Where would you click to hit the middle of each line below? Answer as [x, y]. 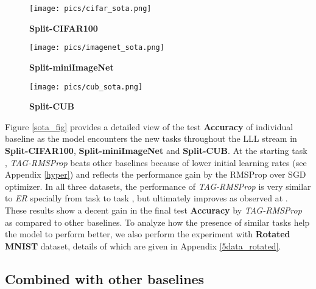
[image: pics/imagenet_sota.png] [97, 48]
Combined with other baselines [105, 278]
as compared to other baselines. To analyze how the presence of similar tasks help [157, 222]
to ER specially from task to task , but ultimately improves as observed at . [146, 198]
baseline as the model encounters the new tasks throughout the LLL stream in [151, 138]
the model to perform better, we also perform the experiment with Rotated [148, 234]
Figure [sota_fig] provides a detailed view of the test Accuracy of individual [149, 126]
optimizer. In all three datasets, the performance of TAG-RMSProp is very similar [158, 186]
